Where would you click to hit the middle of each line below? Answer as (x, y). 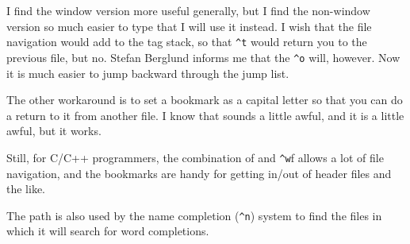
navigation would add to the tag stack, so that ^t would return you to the (187, 42)
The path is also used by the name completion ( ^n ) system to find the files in (194, 215)
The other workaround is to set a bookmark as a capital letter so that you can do (205, 100)
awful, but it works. (54, 131)
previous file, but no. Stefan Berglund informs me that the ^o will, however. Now (203, 57)
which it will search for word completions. (108, 231)
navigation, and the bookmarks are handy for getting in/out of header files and (199, 173)
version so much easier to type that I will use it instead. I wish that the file (189, 26)
